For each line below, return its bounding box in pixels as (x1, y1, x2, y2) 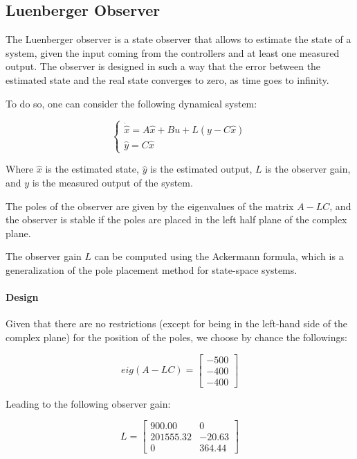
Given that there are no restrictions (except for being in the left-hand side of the (6, 316, 348, 331)
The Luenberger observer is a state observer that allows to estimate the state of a (6, 32, 351, 46)
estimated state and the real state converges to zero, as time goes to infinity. (6, 72, 329, 87)
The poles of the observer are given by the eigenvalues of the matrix (6, 198, 294, 213)
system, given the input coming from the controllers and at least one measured (6, 45, 340, 60)
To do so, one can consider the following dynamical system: (6, 96, 257, 110)
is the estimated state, (45, 162, 139, 176)
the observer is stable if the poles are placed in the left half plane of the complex (6, 212, 347, 227)
